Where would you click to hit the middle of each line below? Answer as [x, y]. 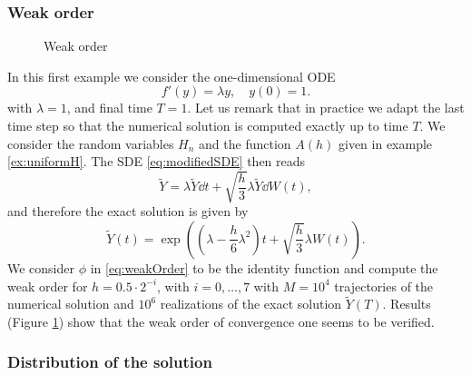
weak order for [48, 286]
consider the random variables [91, 143]
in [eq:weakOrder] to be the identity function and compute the [264, 267]
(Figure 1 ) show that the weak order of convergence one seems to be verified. [221, 321]
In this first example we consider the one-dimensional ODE [172, 76]
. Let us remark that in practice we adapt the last [326, 108]
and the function [245, 143]
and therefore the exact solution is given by [128, 211]
